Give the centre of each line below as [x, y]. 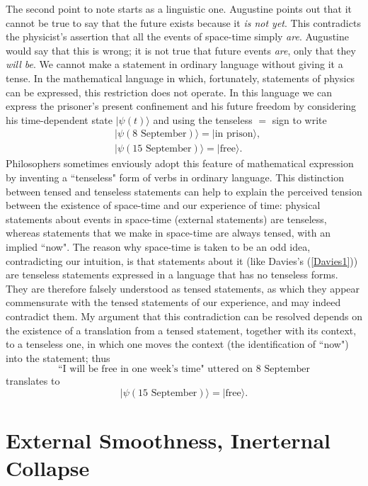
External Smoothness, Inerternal [168, 440]
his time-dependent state [59, 119]
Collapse [48, 468]
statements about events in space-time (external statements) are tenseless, [166, 219]
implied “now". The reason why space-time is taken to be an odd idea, [158, 246]
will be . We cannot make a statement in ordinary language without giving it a [174, 64]
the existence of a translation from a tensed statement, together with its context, [181, 330]
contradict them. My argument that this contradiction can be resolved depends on [184, 316]
